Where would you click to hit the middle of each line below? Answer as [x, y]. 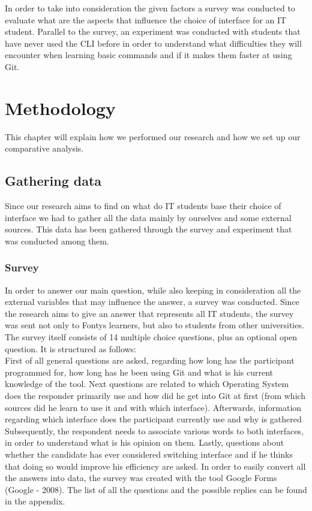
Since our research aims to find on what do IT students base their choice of [143, 206]
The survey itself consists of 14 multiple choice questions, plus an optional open [151, 337]
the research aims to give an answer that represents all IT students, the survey [149, 313]
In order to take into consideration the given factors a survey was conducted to [150, 8]
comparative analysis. [44, 148]
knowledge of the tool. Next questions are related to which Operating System [147, 384]
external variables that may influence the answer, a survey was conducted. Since [152, 302]
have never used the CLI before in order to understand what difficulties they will [153, 43]
